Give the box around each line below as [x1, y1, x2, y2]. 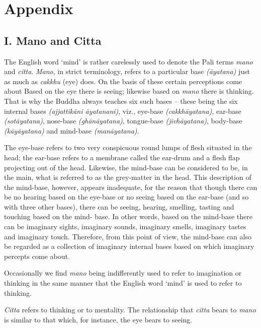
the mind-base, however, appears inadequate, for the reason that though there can [4, 181, 257, 192]
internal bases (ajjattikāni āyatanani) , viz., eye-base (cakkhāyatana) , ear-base [4, 105, 241, 116]
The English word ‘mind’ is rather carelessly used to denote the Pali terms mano [4, 56, 253, 67]
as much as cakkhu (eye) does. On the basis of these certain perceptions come [4, 76, 242, 86]
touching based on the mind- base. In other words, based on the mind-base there [4, 211, 252, 222]
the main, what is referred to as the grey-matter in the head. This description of [4, 172, 251, 182]
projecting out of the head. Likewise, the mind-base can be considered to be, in [4, 162, 248, 172]
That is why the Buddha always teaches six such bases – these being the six [4, 95, 238, 106]
